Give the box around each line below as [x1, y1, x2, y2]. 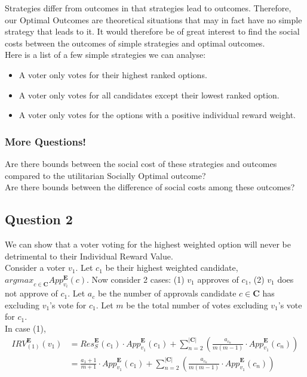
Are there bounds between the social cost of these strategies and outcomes [5, 157, 277, 169]
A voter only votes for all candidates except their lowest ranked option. [19, 88, 280, 101]
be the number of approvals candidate [97, 287, 237, 299]
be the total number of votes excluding [126, 298, 268, 311]
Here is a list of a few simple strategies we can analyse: [5, 48, 206, 61]
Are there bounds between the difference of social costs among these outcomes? [5, 181, 295, 193]
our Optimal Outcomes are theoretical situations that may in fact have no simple [5, 13, 302, 26]
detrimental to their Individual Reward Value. [5, 249, 173, 262]
